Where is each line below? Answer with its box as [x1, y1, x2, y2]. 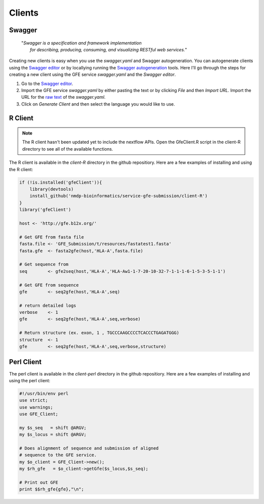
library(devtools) [29, 186, 74, 192]
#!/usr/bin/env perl [19, 391, 68, 396]
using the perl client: [9, 377, 51, 383]
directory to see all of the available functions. [22, 146, 113, 152]
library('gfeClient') [19, 207, 71, 213]
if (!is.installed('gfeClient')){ [19, 179, 102, 185]
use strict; [19, 397, 48, 403]
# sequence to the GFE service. [19, 452, 97, 458]
